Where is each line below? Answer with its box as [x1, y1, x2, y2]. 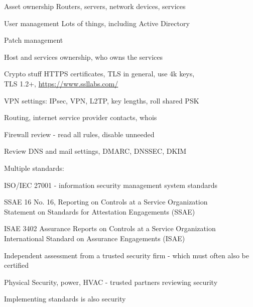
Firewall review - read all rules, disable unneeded [4, 129, 155, 139]
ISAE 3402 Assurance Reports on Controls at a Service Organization [4, 223, 216, 234]
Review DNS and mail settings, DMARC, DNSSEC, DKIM [4, 146, 187, 156]
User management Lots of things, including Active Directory [4, 18, 190, 28]
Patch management [4, 35, 63, 45]
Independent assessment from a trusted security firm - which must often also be [4, 250, 249, 260]
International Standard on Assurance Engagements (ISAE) [4, 233, 185, 243]
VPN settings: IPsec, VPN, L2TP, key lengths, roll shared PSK [4, 95, 199, 106]
